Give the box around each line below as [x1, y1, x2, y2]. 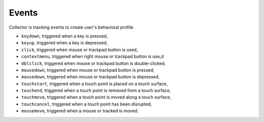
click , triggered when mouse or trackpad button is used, [21, 47, 138, 52]
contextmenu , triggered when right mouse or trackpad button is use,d [21, 53, 164, 59]
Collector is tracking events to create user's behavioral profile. [9, 24, 134, 30]
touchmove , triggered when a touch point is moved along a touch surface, [21, 94, 171, 100]
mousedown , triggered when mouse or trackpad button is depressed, [21, 74, 160, 80]
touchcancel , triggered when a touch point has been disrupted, [21, 101, 152, 107]
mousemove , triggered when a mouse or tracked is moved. [21, 108, 139, 114]
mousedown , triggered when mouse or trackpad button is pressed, [21, 67, 155, 73]
